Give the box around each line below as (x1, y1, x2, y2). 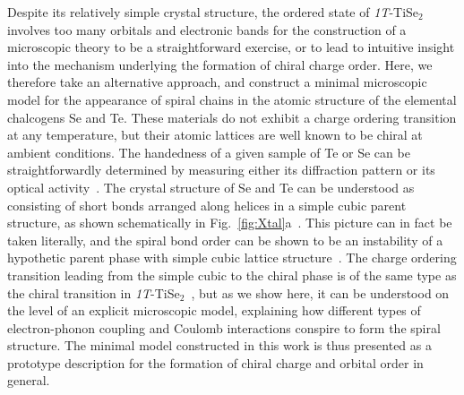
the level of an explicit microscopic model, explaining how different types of (7, 301, 421, 320)
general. (7, 371, 50, 390)
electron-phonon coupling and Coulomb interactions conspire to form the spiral (7, 318, 441, 337)
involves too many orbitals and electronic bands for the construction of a (7, 20, 407, 39)
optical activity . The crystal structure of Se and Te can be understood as (7, 177, 415, 196)
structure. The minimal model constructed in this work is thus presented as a (7, 336, 432, 355)
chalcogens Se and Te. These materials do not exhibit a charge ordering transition (7, 107, 457, 126)
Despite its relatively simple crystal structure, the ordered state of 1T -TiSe (7, 3, 419, 21)
